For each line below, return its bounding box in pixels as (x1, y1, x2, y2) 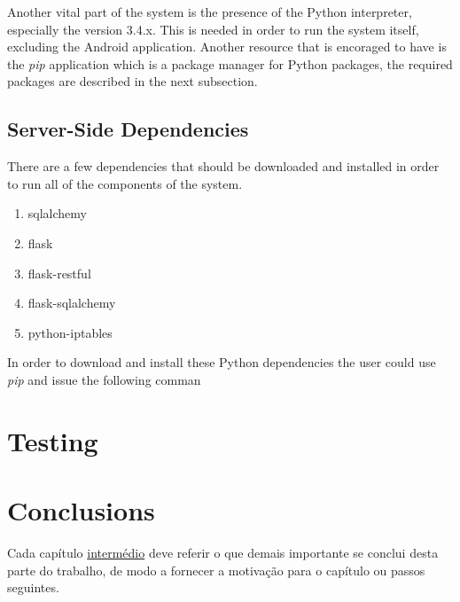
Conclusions (7, 492, 155, 528)
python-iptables (27, 323, 113, 341)
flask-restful (27, 263, 91, 282)
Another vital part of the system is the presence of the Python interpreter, (7, 3, 412, 20)
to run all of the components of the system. (7, 174, 243, 192)
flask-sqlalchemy (27, 293, 116, 312)
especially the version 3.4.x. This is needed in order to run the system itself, (7, 20, 419, 38)
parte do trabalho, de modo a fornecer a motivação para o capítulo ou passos (7, 560, 425, 579)
